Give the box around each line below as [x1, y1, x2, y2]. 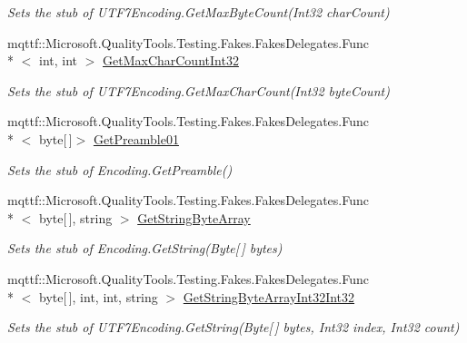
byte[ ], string [38, 208, 113, 227]
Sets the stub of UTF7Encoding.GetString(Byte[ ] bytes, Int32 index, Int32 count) [7, 318, 460, 337]
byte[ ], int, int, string [38, 287, 158, 306]
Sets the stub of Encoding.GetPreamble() [7, 160, 233, 179]
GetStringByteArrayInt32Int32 [183, 287, 355, 306]
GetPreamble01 [93, 129, 179, 148]
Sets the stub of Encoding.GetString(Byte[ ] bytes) [7, 239, 283, 258]
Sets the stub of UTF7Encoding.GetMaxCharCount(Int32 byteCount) [7, 81, 390, 100]
